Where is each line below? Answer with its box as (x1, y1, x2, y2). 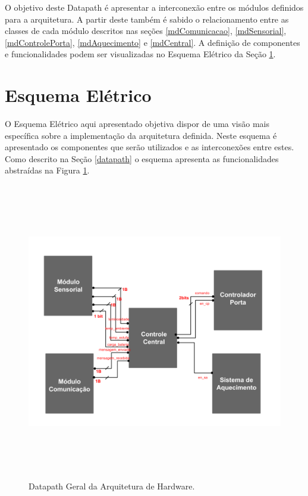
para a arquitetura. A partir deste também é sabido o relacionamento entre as (5, 13, 289, 25)
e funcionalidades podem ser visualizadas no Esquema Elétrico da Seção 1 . (5, 48, 276, 60)
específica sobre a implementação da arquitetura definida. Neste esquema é (5, 129, 277, 141)
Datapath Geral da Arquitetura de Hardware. (29, 479, 195, 492)
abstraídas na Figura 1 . (5, 164, 90, 176)
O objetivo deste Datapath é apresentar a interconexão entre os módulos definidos (5, 1, 304, 13)
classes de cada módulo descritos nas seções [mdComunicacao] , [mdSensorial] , (5, 24, 287, 37)
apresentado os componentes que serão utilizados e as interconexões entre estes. (5, 141, 294, 153)
